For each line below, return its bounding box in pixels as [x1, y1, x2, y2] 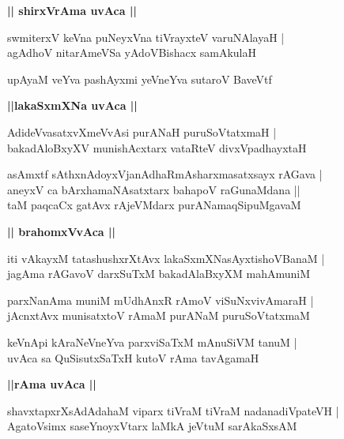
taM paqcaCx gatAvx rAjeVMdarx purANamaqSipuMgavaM [7, 197, 301, 213]
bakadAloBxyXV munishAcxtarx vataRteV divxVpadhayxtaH [7, 139, 307, 156]
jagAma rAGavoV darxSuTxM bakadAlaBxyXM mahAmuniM [7, 265, 311, 282]
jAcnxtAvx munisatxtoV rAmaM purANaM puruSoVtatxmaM [7, 307, 310, 324]
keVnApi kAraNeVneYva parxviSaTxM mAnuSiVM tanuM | [7, 333, 297, 350]
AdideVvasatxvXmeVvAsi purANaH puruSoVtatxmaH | [7, 123, 277, 140]
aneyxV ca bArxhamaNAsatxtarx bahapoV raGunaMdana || [7, 181, 301, 197]
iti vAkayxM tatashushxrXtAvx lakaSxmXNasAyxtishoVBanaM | [7, 250, 325, 266]
